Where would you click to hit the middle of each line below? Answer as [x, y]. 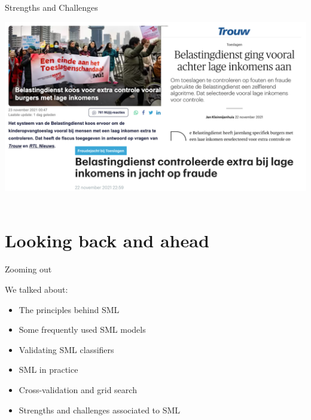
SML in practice [48, 370]
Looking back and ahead [107, 240]
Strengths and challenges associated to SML [100, 410]
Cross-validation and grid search [78, 389]
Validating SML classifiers [66, 349]
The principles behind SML [69, 309]
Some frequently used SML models [82, 329]
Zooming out [28, 269]
